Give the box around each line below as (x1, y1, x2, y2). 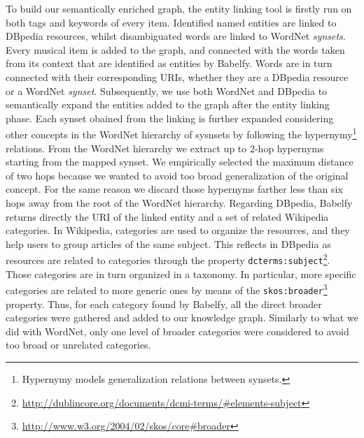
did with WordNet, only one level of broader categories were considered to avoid (6, 323, 349, 338)
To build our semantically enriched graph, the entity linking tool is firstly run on (6, 1, 352, 15)
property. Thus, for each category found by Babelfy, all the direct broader (6, 296, 322, 311)
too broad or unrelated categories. (6, 337, 151, 352)
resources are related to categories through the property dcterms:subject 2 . (6, 251, 330, 267)
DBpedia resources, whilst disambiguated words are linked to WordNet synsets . (6, 29, 346, 43)
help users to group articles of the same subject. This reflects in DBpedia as (6, 236, 331, 251)
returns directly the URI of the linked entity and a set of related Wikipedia (6, 209, 329, 224)
